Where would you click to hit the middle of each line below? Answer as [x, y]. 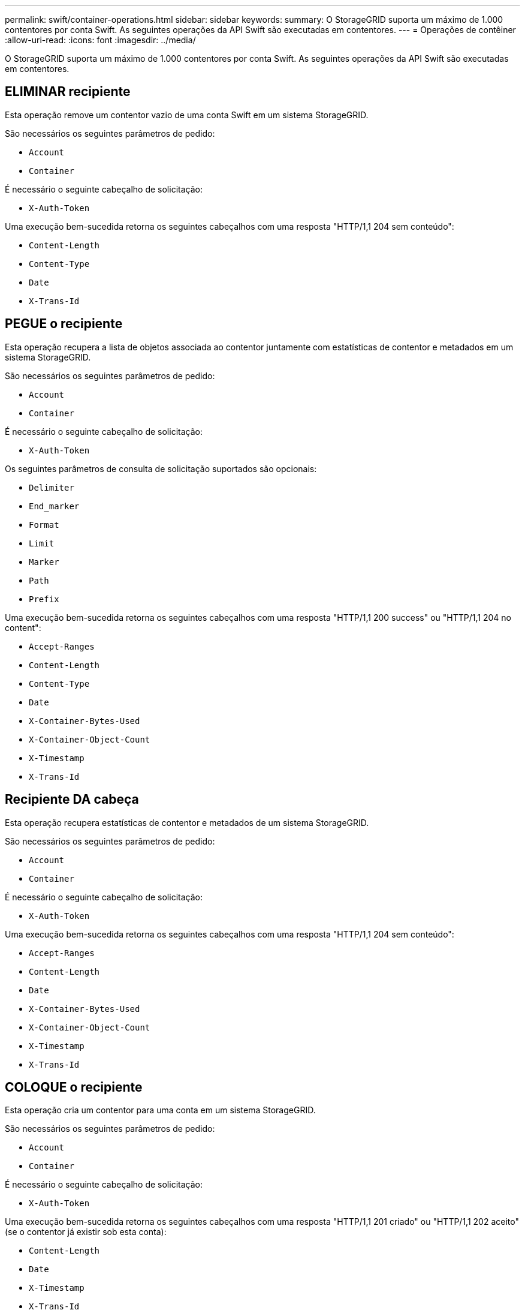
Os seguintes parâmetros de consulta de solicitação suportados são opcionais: [161, 468]
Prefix [44, 599]
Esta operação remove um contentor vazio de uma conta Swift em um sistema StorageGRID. [187, 115]
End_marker [54, 506]
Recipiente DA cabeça [72, 800]
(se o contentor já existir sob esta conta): [86, 1232]
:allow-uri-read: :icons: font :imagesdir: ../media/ [100, 40]
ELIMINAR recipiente [68, 92]
